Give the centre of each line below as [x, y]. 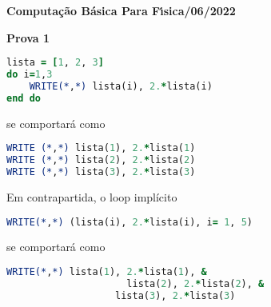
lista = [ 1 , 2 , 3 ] [55, 63]
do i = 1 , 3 [30, 75]
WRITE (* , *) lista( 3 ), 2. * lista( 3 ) [101, 172]
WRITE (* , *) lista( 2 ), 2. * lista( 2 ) [101, 160]
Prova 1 [28, 37]
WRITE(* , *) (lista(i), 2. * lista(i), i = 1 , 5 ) [130, 222]
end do [24, 98]
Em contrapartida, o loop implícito [92, 196]
